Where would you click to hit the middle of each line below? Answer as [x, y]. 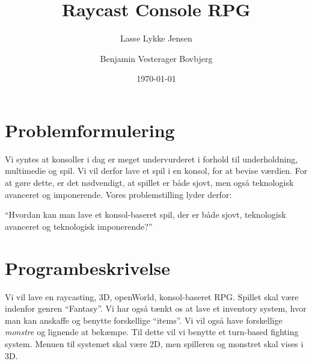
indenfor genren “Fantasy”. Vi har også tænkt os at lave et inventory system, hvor [156, 308]
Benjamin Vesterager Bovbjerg [156, 58]
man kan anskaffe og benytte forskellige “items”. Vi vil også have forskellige [144, 320]
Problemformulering [90, 130]
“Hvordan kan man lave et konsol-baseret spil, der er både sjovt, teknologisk [145, 214]
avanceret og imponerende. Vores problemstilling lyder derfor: [118, 194]
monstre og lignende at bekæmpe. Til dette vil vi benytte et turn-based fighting [152, 332]
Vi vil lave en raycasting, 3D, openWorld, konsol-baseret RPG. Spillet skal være [152, 296]
